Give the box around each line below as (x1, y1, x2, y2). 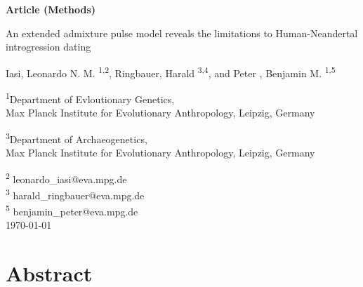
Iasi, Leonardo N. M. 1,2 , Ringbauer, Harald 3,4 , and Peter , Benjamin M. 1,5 (6, 63, 336, 80)
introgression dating (6, 39, 91, 54)
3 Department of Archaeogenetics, (6, 129, 147, 146)
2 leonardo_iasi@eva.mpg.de (6, 169, 127, 186)
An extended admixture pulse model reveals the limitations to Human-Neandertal (6, 25, 358, 40)
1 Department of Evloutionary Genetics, (6, 90, 175, 106)
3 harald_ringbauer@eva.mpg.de (6, 185, 145, 202)
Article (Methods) (6, 2, 96, 16)
